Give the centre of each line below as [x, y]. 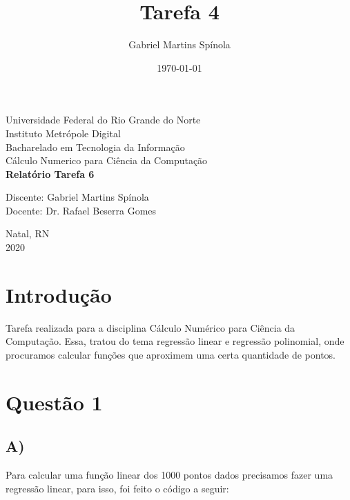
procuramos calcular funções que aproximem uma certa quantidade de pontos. [171, 354]
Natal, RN [28, 233]
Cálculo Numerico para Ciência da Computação [107, 160]
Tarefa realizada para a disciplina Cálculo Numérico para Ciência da [150, 327]
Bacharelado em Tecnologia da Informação [95, 147]
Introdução [59, 294]
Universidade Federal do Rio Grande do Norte [103, 120]
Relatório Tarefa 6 [50, 173]
